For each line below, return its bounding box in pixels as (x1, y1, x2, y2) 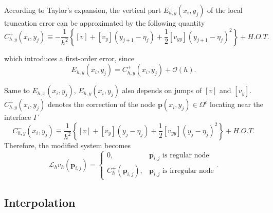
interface (4, 112, 31, 122)
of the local (207, 5, 243, 15)
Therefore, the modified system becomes (4, 139, 131, 150)
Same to (4, 85, 30, 96)
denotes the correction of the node (47, 99, 156, 110)
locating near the (210, 99, 263, 110)
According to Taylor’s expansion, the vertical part (4, 5, 161, 15)
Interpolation (4, 194, 76, 210)
